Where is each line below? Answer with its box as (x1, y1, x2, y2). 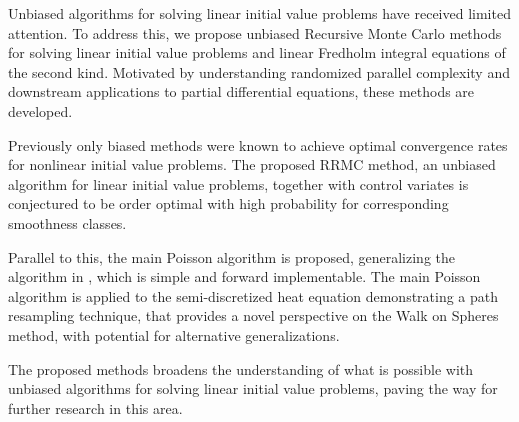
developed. (8, 100, 73, 121)
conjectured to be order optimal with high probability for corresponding (8, 193, 449, 214)
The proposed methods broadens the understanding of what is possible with (8, 358, 474, 379)
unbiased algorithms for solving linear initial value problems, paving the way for (8, 378, 498, 399)
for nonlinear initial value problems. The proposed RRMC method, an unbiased (8, 154, 496, 175)
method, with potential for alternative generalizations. (8, 324, 340, 345)
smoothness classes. (8, 212, 127, 233)
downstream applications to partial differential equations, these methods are (8, 81, 475, 102)
